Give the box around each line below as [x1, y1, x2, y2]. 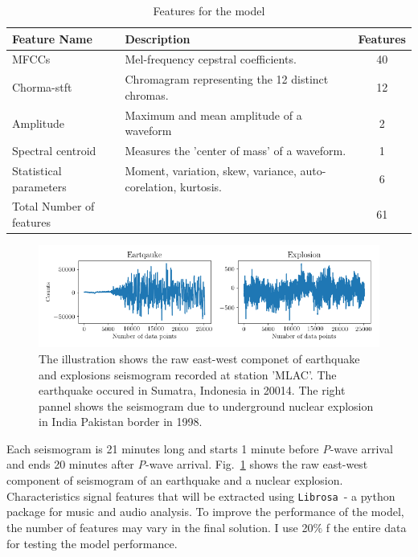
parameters [12, 178, 67, 195]
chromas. [125, 86, 169, 103]
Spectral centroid [12, 142, 96, 159]
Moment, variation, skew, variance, [125, 162, 297, 178]
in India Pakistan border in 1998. [39, 413, 203, 430]
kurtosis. [180, 178, 222, 195]
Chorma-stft [12, 79, 72, 96]
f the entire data [326, 518, 407, 535]
